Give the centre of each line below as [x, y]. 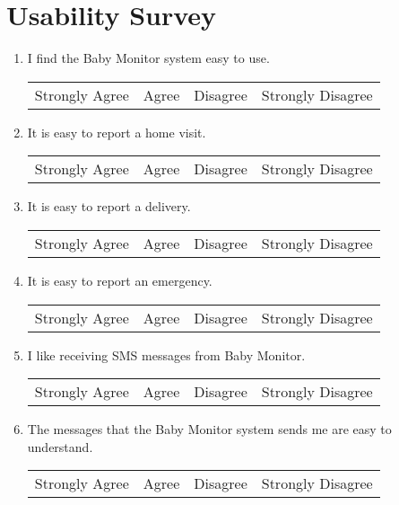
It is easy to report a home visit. [117, 132]
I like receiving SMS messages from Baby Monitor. [166, 354]
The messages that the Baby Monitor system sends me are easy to [209, 429]
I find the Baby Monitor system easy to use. [148, 58]
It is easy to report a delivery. [109, 206]
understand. [60, 446]
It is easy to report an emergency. [120, 280]
